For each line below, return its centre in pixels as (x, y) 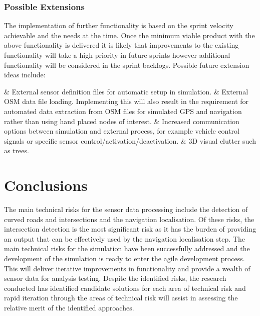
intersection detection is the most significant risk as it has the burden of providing (130, 229)
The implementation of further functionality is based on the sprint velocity (119, 25)
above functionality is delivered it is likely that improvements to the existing (121, 45)
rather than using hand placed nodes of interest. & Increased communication (122, 121)
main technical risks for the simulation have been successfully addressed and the (127, 248)
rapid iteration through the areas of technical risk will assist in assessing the (121, 298)
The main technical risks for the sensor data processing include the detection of (126, 209)
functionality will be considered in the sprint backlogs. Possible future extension (127, 65)
